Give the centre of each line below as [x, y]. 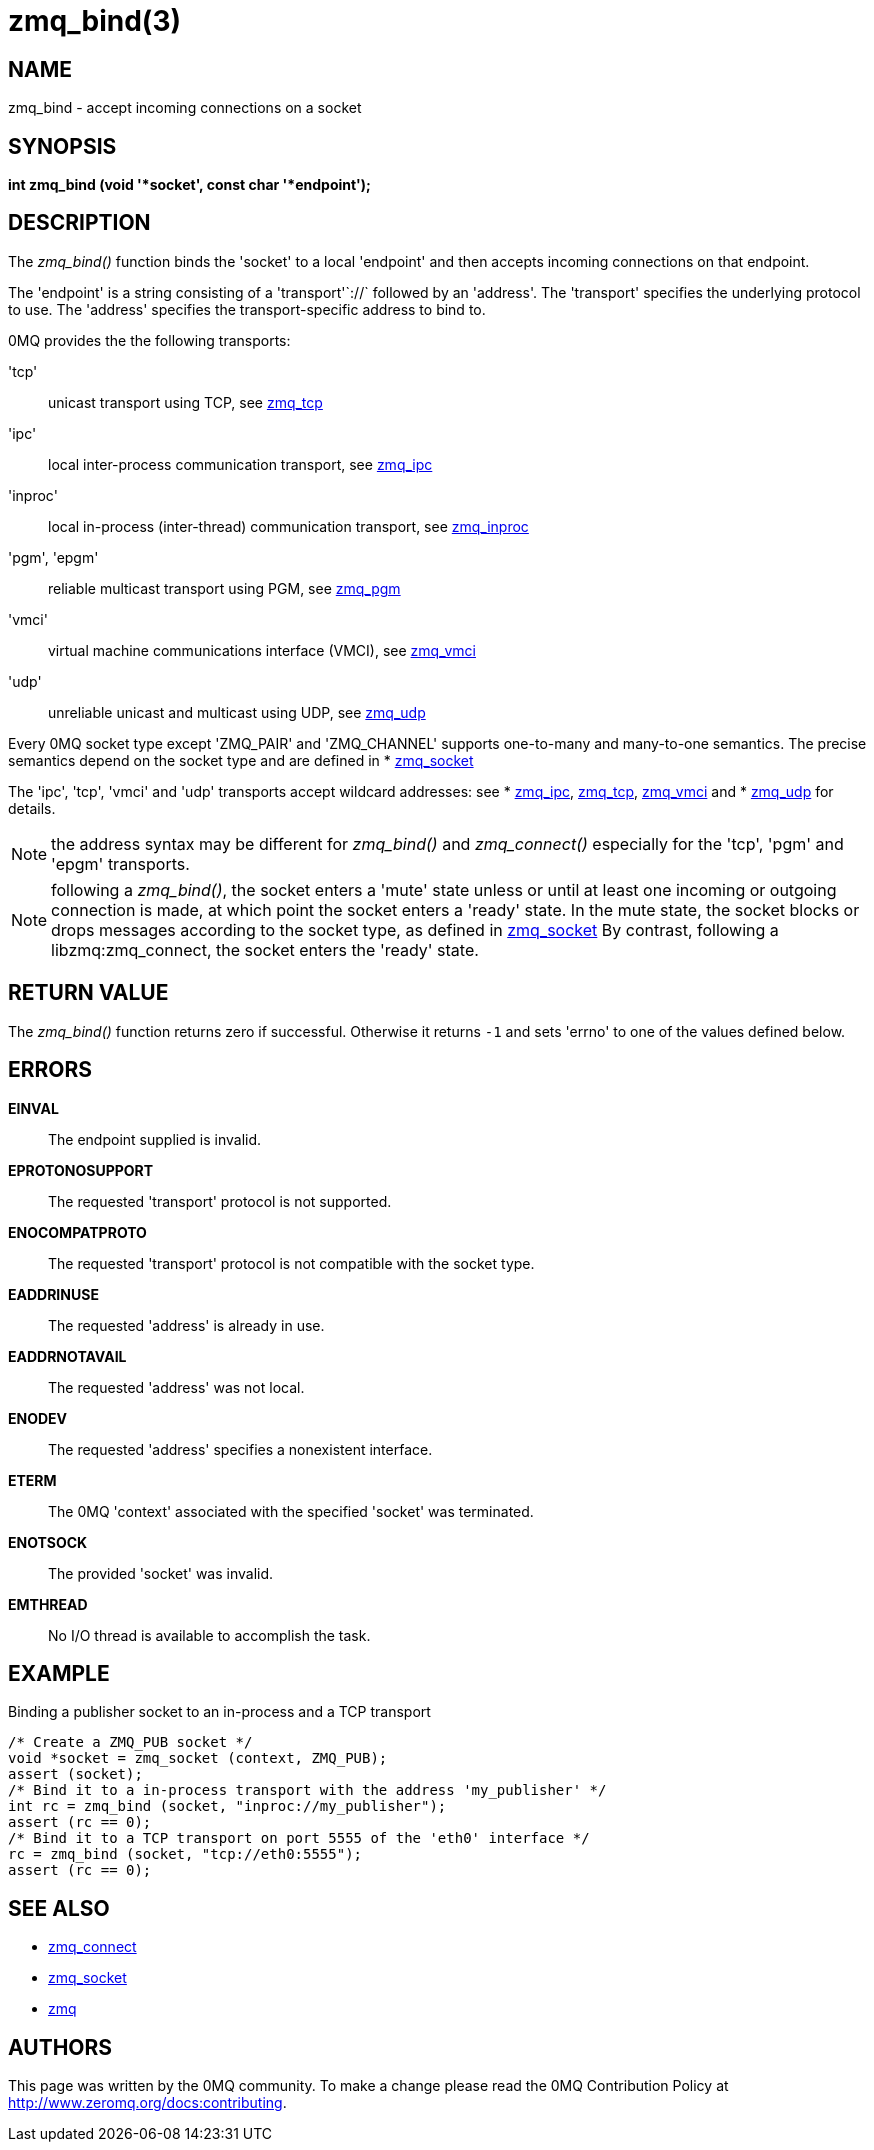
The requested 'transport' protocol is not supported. [220, 1201]
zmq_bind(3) [95, 21]
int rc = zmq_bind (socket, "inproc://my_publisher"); [227, 1806]
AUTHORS [60, 2047]
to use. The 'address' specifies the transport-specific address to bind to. [247, 309]
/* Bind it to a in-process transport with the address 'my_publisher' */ [307, 1790]
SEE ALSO [59, 1908]
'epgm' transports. [120, 863]
